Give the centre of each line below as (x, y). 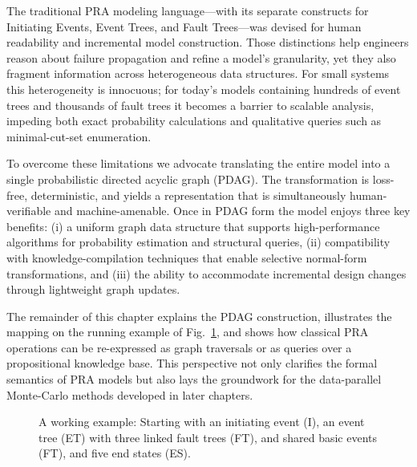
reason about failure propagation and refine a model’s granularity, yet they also (201, 57)
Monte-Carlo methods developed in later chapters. (130, 394)
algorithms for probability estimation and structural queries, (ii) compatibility (198, 242)
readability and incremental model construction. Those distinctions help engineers (208, 42)
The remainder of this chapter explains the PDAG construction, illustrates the (199, 316)
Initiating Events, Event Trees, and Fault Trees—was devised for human (184, 26)
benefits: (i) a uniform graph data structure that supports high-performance (193, 226)
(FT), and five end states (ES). (115, 453)
